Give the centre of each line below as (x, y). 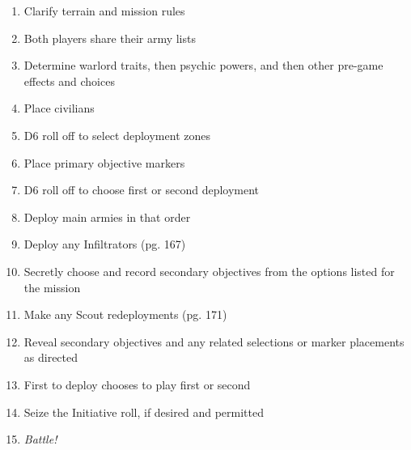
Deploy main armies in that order (107, 217)
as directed (51, 357)
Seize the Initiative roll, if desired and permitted (144, 412)
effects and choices (69, 81)
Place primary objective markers (104, 162)
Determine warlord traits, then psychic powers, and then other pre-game (203, 65)
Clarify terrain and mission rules (104, 11)
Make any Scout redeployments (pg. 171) (125, 314)
